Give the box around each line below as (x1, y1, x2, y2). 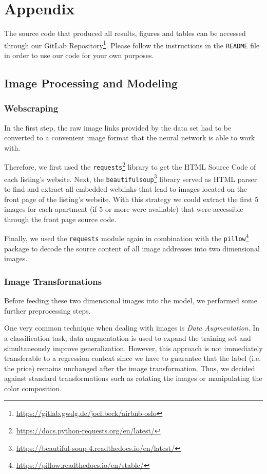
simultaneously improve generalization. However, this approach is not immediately (4, 342, 263, 353)
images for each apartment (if (4, 204, 97, 214)
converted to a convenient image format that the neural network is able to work (4, 132, 255, 143)
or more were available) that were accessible (105, 204, 243, 214)
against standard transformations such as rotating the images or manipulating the (4, 373, 262, 384)
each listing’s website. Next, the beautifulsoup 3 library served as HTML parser (4, 172, 257, 184)
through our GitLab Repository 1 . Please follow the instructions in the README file (4, 38, 260, 50)
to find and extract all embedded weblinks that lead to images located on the (4, 184, 247, 194)
